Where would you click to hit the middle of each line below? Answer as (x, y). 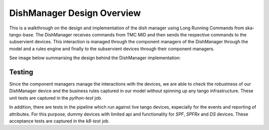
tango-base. (22, 34)
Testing (21, 72)
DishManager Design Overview (75, 13)
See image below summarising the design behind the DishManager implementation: (95, 58)
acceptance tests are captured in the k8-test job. (59, 121)
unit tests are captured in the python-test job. (56, 98)
